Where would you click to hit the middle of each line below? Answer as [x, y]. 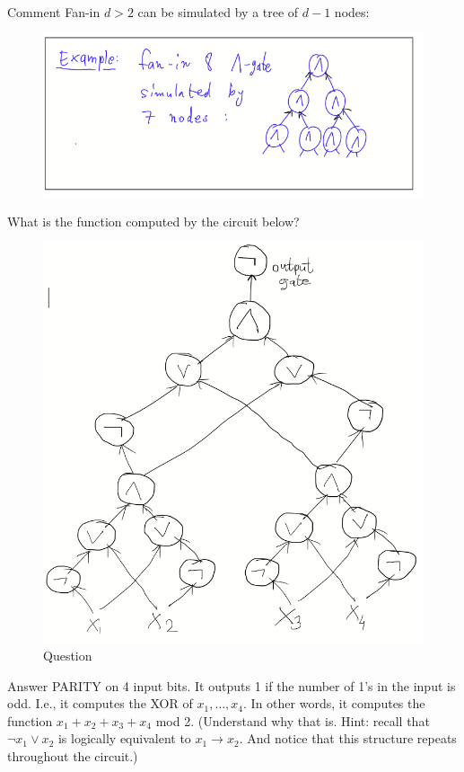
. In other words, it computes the [334, 703]
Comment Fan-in [54, 12]
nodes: [352, 12]
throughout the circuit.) [73, 755]
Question [68, 655]
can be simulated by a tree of [218, 12]
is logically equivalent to [124, 738]
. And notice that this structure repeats [348, 738]
